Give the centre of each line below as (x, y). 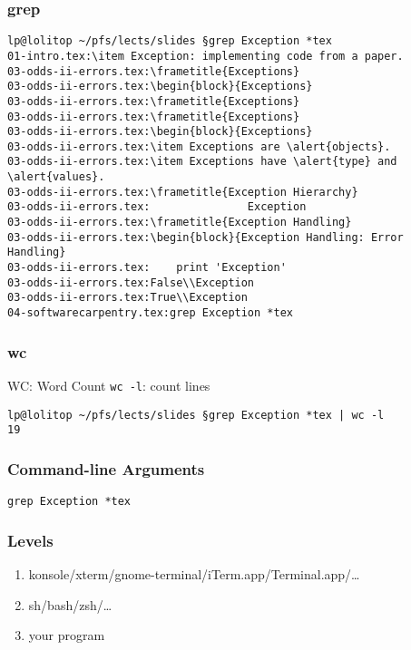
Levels (30, 540)
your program (67, 635)
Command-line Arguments (106, 468)
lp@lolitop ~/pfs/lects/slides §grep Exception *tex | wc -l (196, 415)
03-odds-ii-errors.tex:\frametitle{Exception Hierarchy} (183, 192)
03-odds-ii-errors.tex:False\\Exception (131, 282)
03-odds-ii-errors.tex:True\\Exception (127, 298)
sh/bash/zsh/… (70, 604)
